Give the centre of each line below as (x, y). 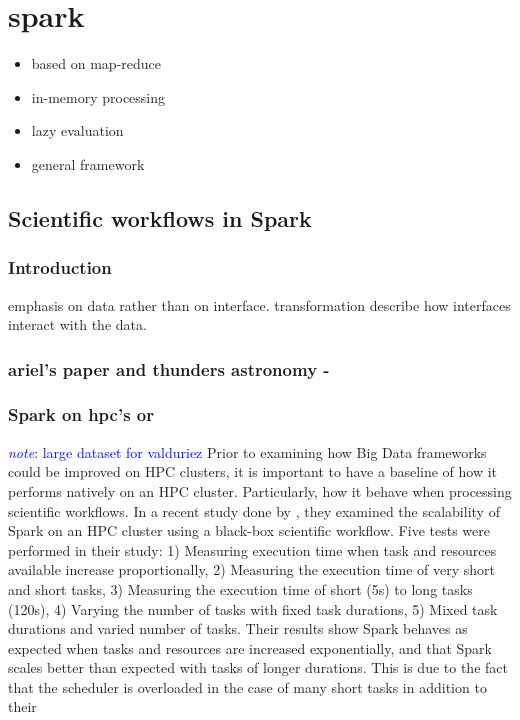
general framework (88, 163)
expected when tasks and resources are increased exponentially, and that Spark (250, 647)
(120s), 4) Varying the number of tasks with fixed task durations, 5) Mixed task (253, 608)
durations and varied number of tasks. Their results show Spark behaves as (238, 628)
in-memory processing (98, 96)
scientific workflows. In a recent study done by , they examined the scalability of (254, 510)
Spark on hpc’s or (81, 414)
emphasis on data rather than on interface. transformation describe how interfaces (259, 304)
